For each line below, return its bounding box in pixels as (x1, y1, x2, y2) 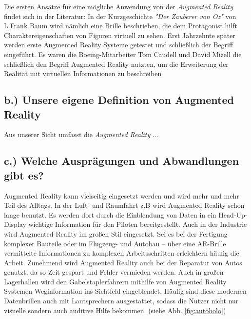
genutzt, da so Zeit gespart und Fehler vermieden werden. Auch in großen (4, 267, 224, 277)
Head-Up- (218, 209, 248, 219)
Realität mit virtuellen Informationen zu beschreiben (4, 68, 162, 79)
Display (4, 219, 26, 229)
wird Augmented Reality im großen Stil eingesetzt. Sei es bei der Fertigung (4, 228, 228, 239)
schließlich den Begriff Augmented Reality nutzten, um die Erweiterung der (4, 59, 229, 69)
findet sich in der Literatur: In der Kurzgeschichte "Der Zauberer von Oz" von (4, 11, 236, 21)
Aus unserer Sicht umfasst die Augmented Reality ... (4, 129, 158, 140)
